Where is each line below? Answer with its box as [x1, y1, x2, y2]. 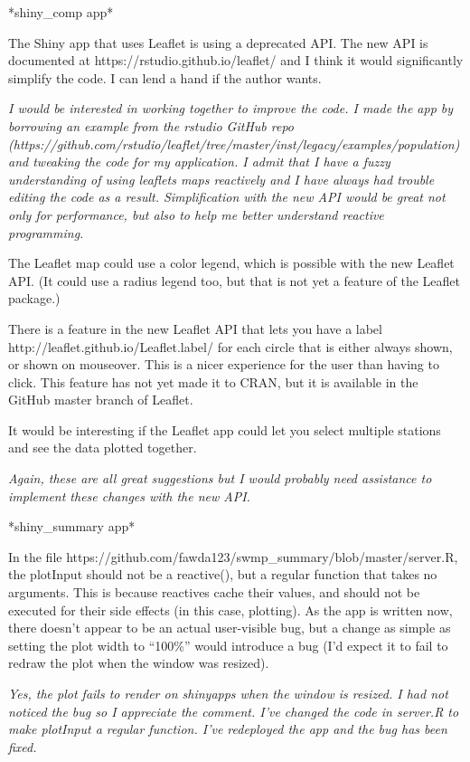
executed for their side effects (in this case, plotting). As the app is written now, [8, 600, 453, 619]
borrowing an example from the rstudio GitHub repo [8, 116, 294, 135]
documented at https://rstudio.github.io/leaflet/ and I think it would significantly [8, 51, 464, 70]
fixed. [8, 737, 37, 756]
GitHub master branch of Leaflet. [8, 390, 193, 409]
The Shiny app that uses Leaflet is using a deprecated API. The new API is [8, 33, 428, 52]
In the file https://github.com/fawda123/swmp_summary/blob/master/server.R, [8, 547, 458, 566]
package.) [8, 289, 61, 308]
